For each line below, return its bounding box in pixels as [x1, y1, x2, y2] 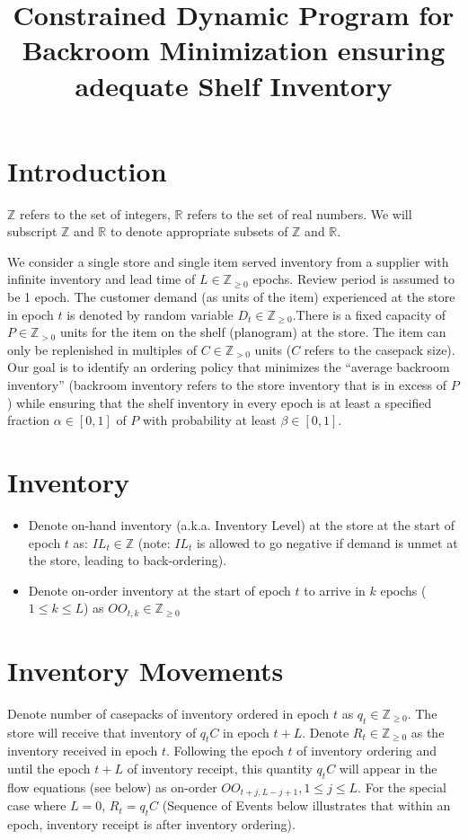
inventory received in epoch [7, 741, 158, 760]
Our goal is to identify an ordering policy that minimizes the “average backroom [7, 358, 450, 376]
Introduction [7, 152, 167, 189]
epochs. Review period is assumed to [252, 270, 455, 288]
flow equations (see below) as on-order [7, 777, 217, 796]
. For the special [358, 777, 446, 796]
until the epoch [7, 759, 91, 778]
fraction [7, 411, 50, 429]
